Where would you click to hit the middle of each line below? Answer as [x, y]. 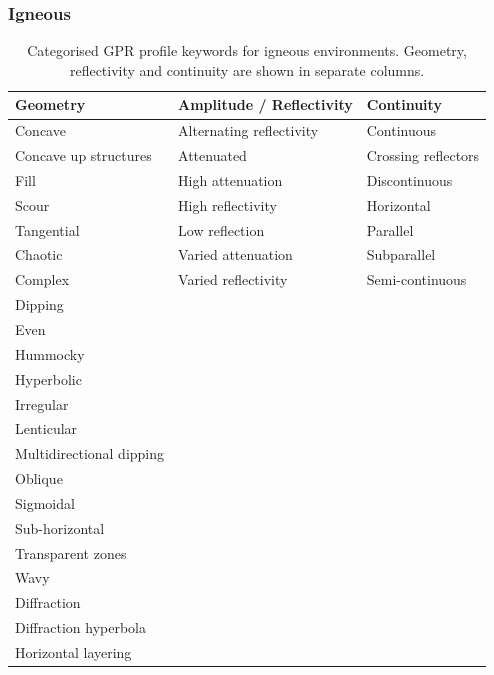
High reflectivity [227, 204]
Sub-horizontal [60, 527]
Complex [42, 279]
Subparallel [401, 254]
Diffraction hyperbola [80, 627]
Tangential [47, 229]
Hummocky [50, 353]
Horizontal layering [73, 651]
